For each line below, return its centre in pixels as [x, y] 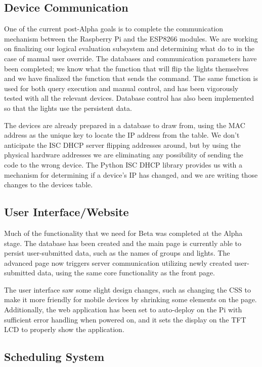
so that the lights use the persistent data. [68, 108]
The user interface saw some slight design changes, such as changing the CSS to [127, 289]
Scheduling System [54, 357]
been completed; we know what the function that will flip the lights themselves [126, 68]
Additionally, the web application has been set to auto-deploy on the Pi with [123, 310]
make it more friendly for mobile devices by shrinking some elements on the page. [130, 299]
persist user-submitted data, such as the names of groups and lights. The [117, 253]
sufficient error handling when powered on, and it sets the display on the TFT [125, 319]
